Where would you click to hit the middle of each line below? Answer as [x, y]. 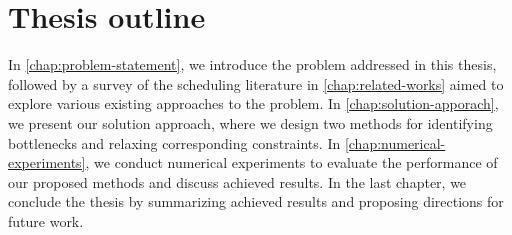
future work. [46, 220]
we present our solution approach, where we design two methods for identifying [250, 122]
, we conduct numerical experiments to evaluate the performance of [291, 162]
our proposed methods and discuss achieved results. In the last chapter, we [237, 181]
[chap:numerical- [395, 142]
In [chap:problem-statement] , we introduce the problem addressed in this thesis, [252, 64]
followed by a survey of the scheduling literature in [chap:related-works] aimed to [256, 83]
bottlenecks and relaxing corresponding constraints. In [174, 142]
